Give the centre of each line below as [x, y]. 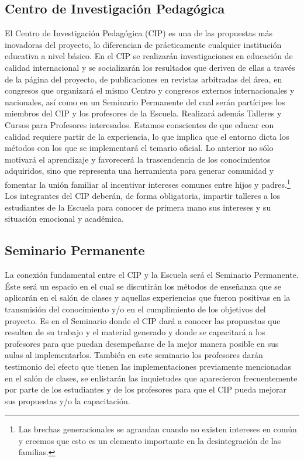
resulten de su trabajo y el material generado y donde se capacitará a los [135, 332]
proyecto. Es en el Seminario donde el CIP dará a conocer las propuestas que [143, 320]
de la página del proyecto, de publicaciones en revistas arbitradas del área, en [144, 79]
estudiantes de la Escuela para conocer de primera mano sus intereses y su [138, 207]
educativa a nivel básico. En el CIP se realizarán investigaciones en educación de [149, 56]
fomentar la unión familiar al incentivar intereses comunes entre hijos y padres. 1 [148, 183]
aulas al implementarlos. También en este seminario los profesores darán [134, 355]
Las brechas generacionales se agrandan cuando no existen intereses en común [158, 429]
